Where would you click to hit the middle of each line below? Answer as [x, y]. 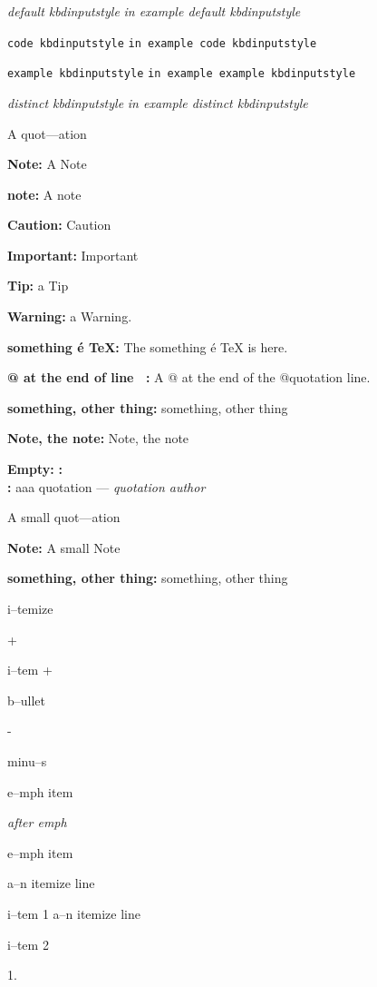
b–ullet [27, 700]
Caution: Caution [59, 225]
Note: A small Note [64, 547]
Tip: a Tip [38, 286]
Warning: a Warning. [70, 316]
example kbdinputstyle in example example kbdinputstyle [182, 74]
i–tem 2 [28, 944]
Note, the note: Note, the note [98, 438]
